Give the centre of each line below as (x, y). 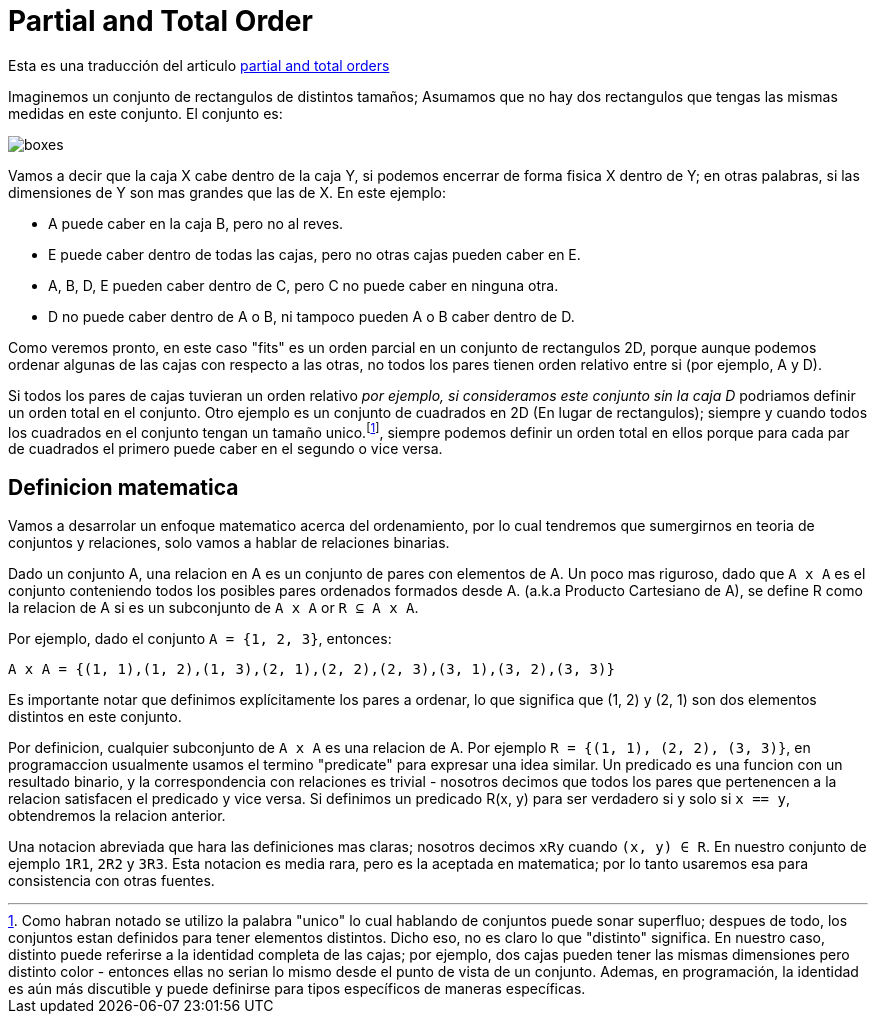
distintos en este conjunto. (95, 717)
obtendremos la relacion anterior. (117, 816)
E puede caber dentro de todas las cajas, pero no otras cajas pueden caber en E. (314, 254)
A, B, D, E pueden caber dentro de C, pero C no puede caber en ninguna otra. (303, 285)
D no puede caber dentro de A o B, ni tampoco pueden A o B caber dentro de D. (311, 316)
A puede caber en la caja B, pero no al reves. (196, 223)
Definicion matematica (123, 487)
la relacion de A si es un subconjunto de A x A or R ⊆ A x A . (213, 608)
